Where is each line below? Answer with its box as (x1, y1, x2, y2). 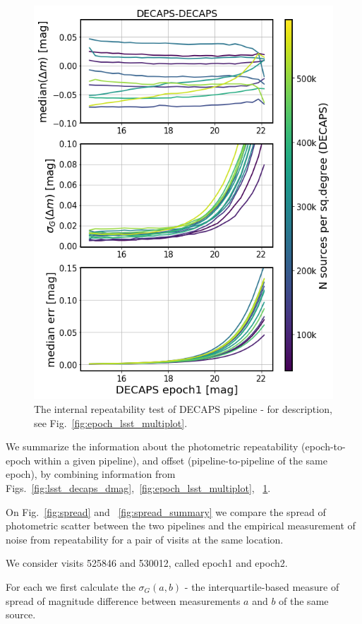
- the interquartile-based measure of (184, 579, 339, 594)
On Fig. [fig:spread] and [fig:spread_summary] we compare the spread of (6, 504, 326, 519)
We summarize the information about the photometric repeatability (6, 439, 298, 454)
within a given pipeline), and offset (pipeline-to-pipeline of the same (34, 452, 327, 467)
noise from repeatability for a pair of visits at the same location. (6, 532, 284, 546)
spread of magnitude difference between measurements (6, 593, 241, 608)
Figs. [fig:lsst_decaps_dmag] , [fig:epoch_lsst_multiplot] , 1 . (6, 481, 271, 496)
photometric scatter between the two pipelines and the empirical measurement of (6, 518, 356, 533)
